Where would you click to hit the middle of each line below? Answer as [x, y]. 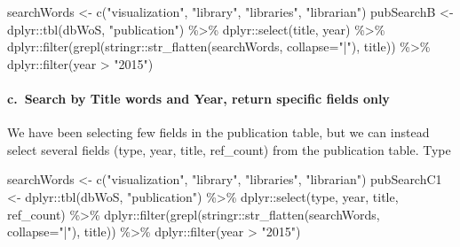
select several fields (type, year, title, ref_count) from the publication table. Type [229, 149]
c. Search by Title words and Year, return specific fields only [198, 98]
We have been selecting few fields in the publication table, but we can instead [218, 132]
